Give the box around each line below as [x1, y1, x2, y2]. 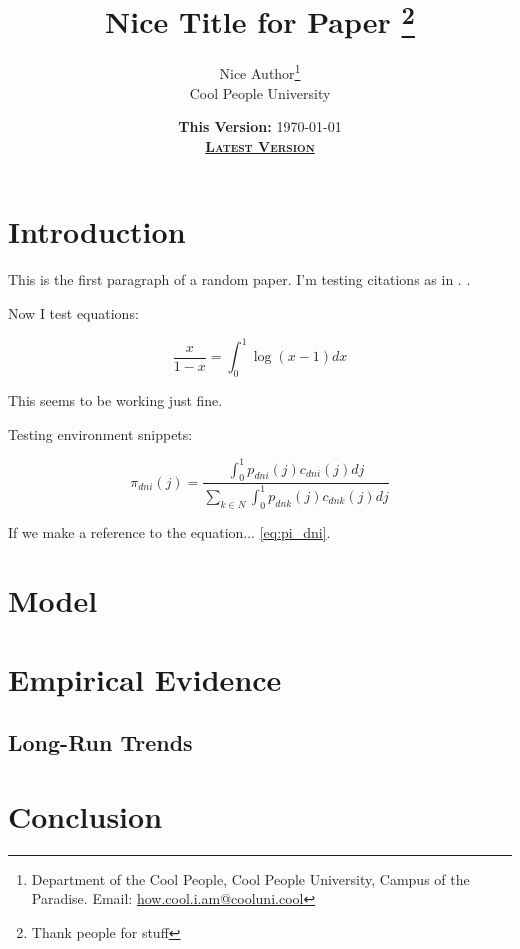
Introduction [8, 211, 186, 252]
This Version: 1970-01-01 [178, 116, 342, 137]
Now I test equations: [8, 303, 139, 324]
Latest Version [205, 135, 315, 156]
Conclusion [8, 795, 163, 836]
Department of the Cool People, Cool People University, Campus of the [31, 868, 470, 889]
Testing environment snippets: [8, 423, 193, 444]
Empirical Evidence [8, 658, 282, 699]
